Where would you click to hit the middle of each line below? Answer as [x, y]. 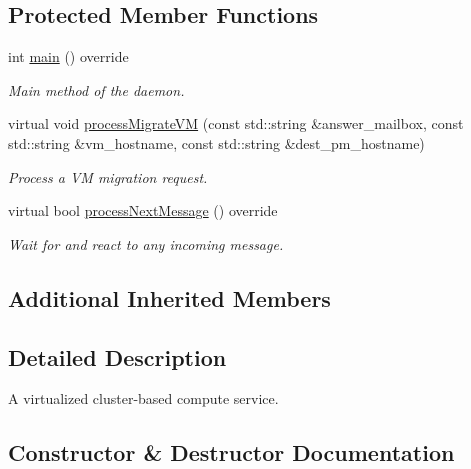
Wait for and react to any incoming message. [146, 243]
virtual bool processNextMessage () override [143, 210]
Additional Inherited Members [169, 297]
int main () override [68, 56]
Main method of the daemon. [96, 89]
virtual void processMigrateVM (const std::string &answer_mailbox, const [236, 123]
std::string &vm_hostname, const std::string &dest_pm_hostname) [216, 142]
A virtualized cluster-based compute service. [143, 398]
